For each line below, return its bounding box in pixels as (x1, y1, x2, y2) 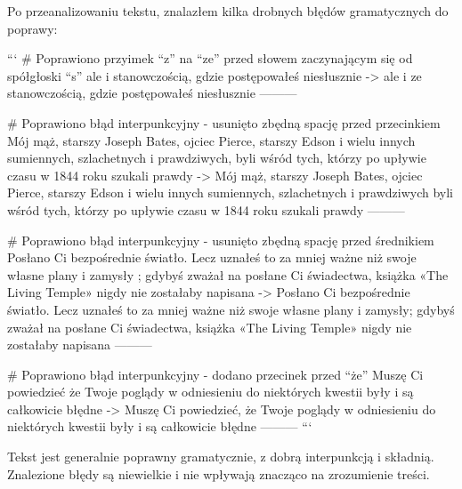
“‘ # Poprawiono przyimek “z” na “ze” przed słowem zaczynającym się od (7, 49, 413, 68)
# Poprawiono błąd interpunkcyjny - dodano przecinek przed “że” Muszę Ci (7, 365, 424, 383)
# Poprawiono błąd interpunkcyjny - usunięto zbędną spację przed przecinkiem (7, 113, 441, 132)
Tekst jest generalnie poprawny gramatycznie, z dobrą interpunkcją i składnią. (7, 447, 434, 466)
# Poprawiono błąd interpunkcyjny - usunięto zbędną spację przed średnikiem (7, 230, 434, 249)
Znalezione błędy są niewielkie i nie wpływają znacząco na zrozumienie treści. (7, 464, 430, 483)
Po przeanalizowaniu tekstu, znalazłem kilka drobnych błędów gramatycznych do (7, 2, 449, 20)
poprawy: (7, 19, 58, 37)
